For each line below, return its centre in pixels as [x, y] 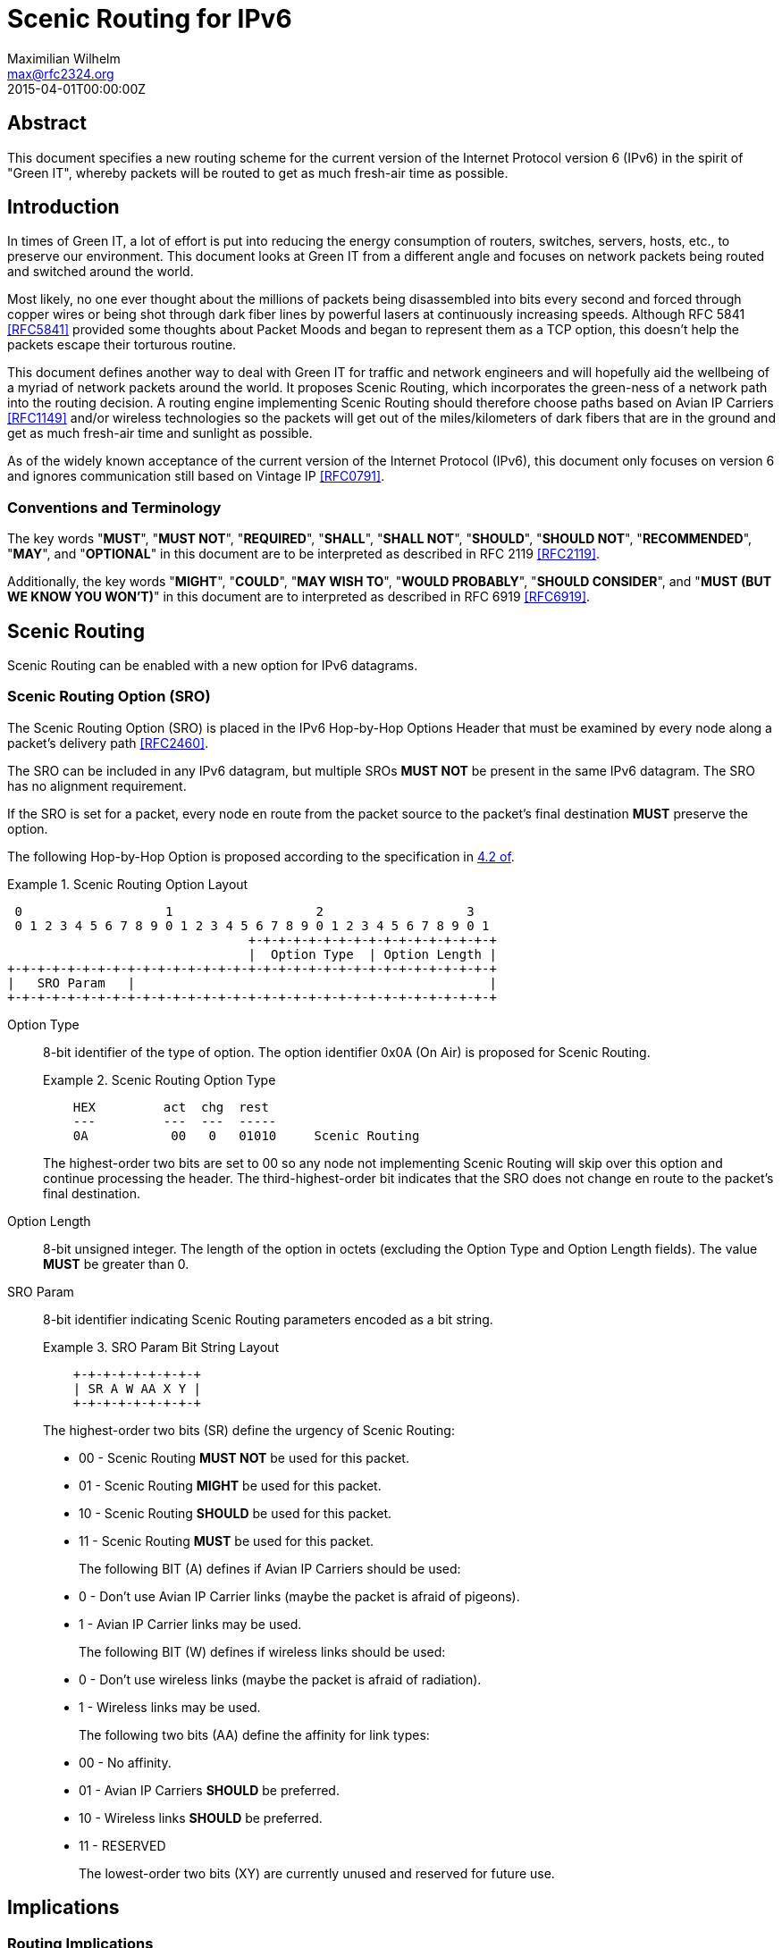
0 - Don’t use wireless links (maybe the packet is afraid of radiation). [280, 1679]
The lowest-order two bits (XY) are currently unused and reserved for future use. [317, 1873]
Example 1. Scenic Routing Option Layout [128, 884]
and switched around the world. [101, 272]
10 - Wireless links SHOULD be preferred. [201, 1818]
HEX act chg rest [171, 1107]
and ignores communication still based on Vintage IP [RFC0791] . [196, 476]
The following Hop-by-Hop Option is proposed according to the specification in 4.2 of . [261, 856]
